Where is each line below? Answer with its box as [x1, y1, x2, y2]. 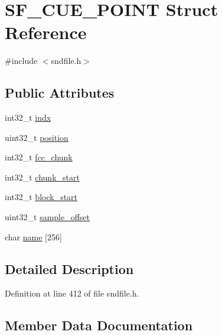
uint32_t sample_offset [5, 211, 90, 223]
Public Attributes [5, 83, 115, 102]
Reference [5, 20, 87, 44]
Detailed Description [5, 259, 134, 278]
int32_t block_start [5, 191, 78, 203]
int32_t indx [5, 111, 51, 124]
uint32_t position [5, 131, 68, 143]
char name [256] [5, 230, 62, 243]
